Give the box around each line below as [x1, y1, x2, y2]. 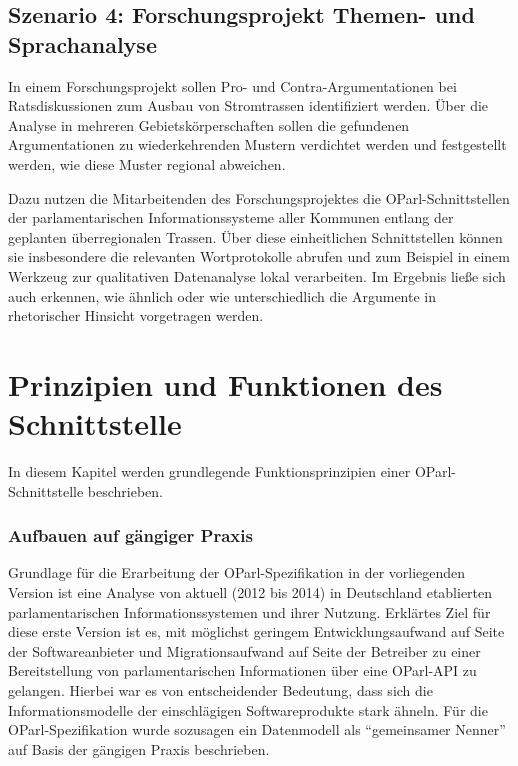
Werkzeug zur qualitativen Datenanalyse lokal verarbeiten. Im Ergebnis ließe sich [8, 265, 506, 286]
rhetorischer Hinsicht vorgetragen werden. [8, 305, 264, 326]
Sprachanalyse [8, 28, 157, 59]
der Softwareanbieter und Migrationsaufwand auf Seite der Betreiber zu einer [8, 640, 481, 661]
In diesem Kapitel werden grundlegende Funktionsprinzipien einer [8, 461, 411, 482]
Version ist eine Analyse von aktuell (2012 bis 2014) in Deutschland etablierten [8, 582, 493, 603]
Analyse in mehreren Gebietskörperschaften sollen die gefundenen [8, 114, 410, 135]
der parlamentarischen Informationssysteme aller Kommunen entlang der [8, 207, 454, 228]
